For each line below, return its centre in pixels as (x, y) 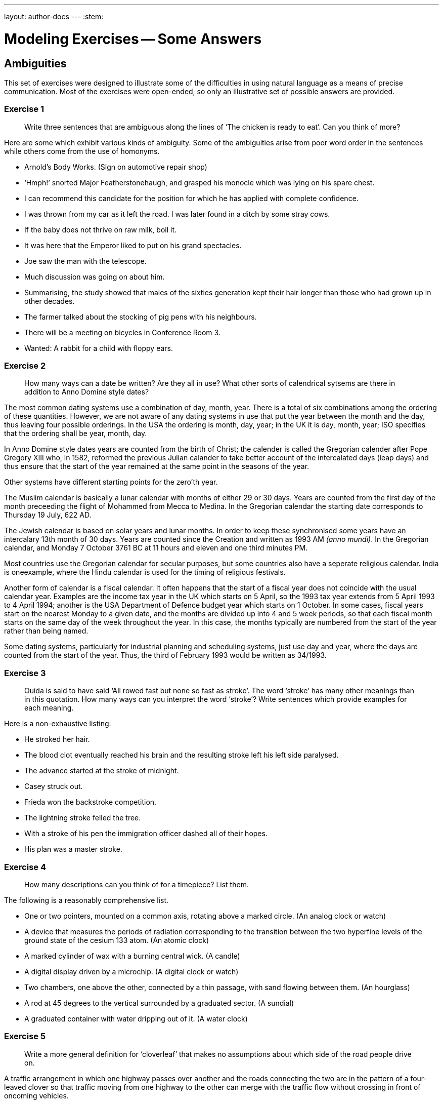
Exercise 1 (24, 109)
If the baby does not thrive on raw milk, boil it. (101, 229)
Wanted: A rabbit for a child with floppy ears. (99, 348)
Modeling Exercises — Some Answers (133, 39)
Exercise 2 (25, 366)
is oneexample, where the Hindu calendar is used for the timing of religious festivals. (145, 572)
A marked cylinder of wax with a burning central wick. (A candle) (132, 956)
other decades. (50, 301)
